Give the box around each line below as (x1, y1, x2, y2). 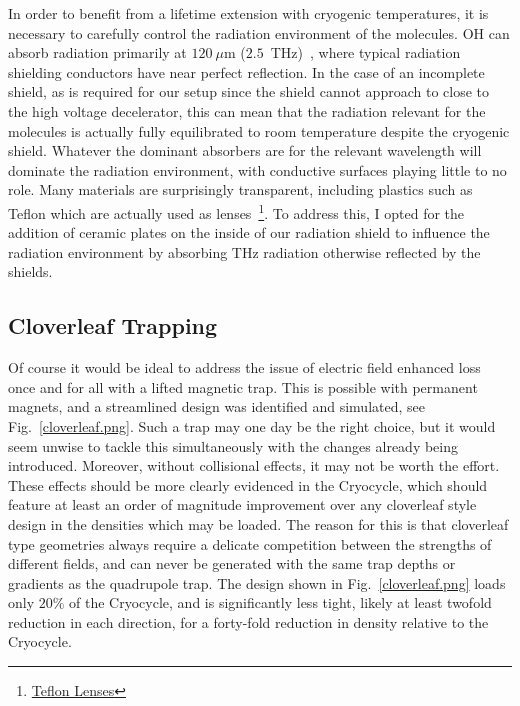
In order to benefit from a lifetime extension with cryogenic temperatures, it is (8, 3, 489, 23)
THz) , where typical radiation (270, 42, 461, 63)
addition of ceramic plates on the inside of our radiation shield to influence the (8, 222, 490, 243)
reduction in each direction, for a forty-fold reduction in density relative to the (8, 611, 489, 632)
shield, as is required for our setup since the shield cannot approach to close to (8, 81, 489, 102)
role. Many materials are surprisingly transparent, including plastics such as (8, 179, 473, 200)
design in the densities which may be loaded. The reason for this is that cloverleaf (8, 513, 509, 534)
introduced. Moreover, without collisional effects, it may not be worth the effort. (8, 455, 500, 476)
